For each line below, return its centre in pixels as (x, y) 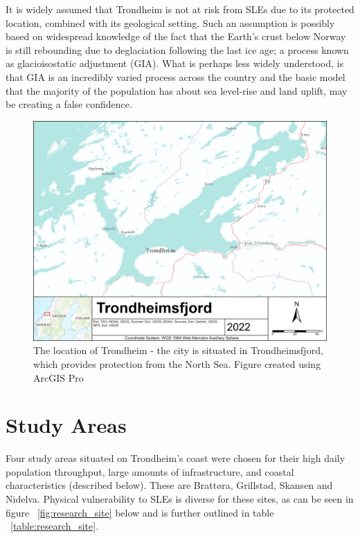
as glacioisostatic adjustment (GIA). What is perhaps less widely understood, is (175, 63)
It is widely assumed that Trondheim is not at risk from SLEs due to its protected (180, 9)
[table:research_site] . (55, 526)
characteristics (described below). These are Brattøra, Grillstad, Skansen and (169, 485)
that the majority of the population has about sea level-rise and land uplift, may (177, 90)
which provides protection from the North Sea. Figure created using (177, 363)
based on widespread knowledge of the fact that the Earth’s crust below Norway (176, 36)
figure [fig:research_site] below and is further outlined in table (140, 512)
